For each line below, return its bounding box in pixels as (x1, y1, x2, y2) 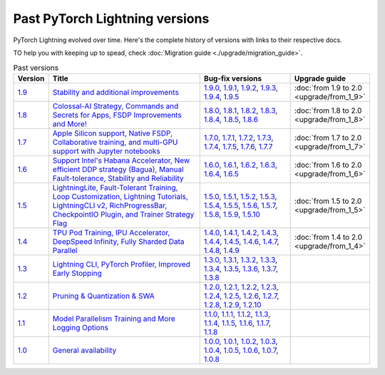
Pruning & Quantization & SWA (52, 291, 155, 301)
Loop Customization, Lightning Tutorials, (52, 191, 188, 201)
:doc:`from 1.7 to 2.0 (294, 133, 362, 143)
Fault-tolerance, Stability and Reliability (52, 173, 184, 183)
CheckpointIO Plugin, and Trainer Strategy (52, 209, 195, 219)
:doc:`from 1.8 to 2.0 (294, 106, 362, 115)
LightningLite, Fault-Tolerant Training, (52, 183, 178, 192)
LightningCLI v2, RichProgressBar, (52, 200, 168, 210)
